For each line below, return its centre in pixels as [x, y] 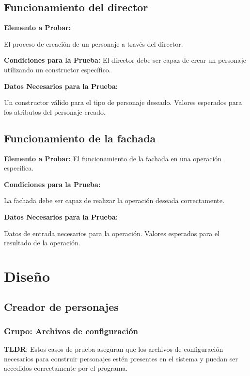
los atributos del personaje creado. [55, 111]
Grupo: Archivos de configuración [71, 331]
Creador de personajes [61, 307]
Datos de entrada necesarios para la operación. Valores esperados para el [112, 233]
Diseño [27, 276]
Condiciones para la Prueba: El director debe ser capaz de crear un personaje [125, 60]
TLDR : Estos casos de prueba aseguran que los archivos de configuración [114, 349]
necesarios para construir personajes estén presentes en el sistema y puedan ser [121, 358]
